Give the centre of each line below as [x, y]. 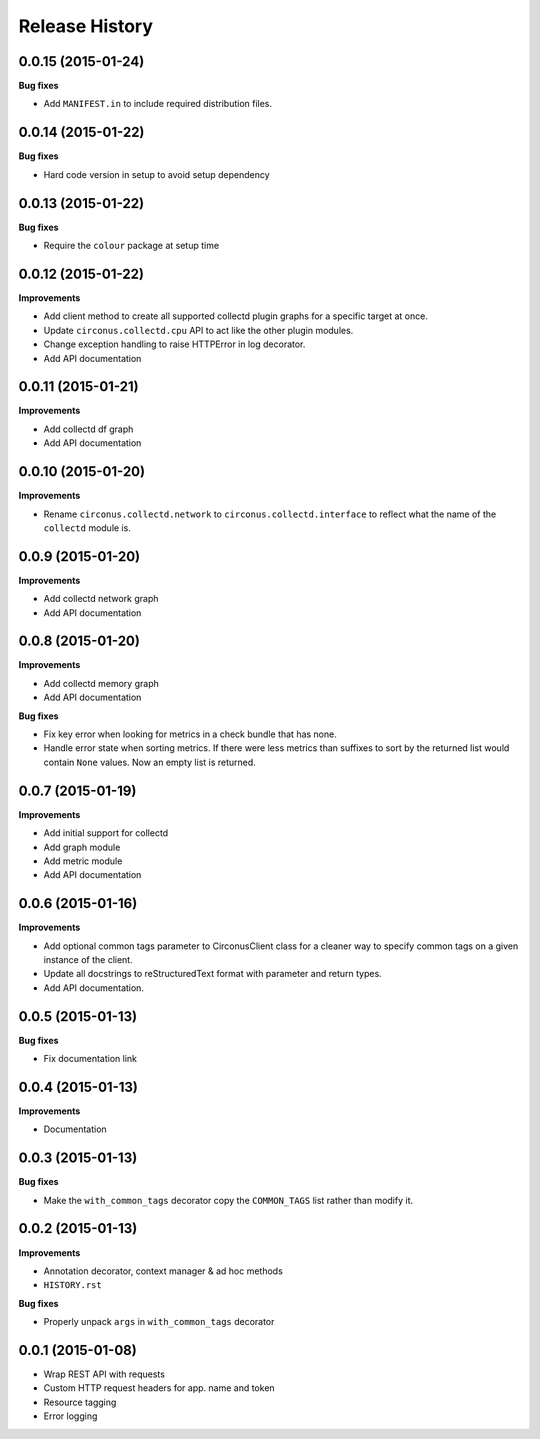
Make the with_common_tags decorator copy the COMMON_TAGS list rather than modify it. [228, 1200]
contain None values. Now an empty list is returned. [150, 762]
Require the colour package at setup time [131, 246]
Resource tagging [80, 1402]
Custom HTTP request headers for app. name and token [159, 1388]
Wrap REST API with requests [104, 1374]
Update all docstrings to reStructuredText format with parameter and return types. [212, 974]
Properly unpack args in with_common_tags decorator [159, 1322]
